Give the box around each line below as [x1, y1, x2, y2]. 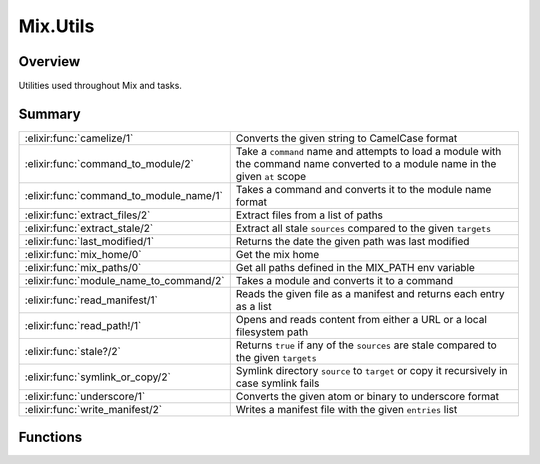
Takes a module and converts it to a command [235, 273, 454, 287]
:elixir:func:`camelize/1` [24, 131, 134, 145]
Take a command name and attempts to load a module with [235, 144, 502, 158]
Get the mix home [235, 247, 320, 261]
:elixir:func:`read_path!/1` [24, 318, 142, 332]
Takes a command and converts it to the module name [235, 182, 492, 196]
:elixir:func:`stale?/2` [24, 344, 122, 358]
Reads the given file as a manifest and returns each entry [235, 286, 505, 300]
